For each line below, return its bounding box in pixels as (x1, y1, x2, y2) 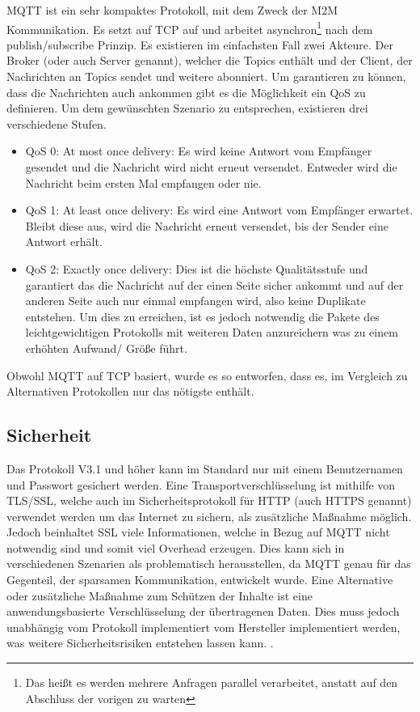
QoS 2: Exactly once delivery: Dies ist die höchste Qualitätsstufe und (25, 260, 368, 277)
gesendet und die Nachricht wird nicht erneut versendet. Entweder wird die (25, 159, 397, 175)
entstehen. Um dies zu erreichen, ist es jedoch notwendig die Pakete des (25, 307, 380, 324)
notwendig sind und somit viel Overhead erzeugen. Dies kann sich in (6, 539, 345, 556)
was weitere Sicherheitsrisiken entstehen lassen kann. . (6, 634, 274, 651)
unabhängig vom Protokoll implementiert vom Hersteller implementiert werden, (6, 618, 401, 635)
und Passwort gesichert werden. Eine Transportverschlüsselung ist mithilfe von (6, 476, 396, 493)
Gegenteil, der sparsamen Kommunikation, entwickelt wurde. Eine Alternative (6, 571, 393, 588)
